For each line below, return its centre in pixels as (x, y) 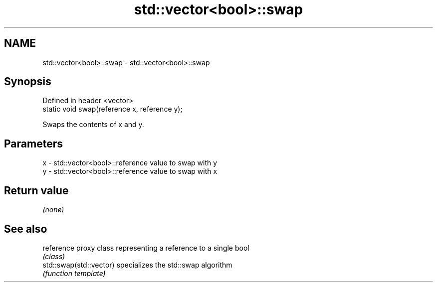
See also (26, 229)
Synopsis (28, 82)
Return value (36, 190)
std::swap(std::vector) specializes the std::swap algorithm (137, 265)
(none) (53, 210)
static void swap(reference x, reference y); (112, 109)
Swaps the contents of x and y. (93, 125)
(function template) (74, 273)
